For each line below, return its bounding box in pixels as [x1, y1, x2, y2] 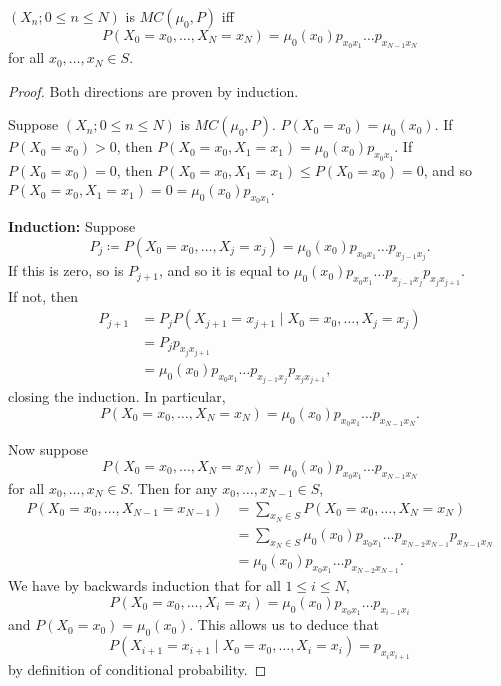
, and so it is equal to [158, 260, 290, 281]
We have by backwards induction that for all [8, 575, 281, 596]
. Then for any [129, 478, 218, 499]
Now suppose [8, 439, 88, 460]
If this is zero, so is [8, 260, 124, 281]
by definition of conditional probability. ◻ [8, 658, 267, 679]
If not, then [8, 285, 79, 306]
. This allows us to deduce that [189, 614, 379, 635]
